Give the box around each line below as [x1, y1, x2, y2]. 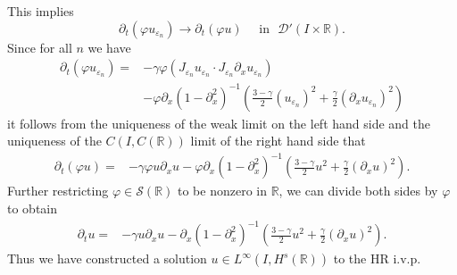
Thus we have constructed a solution [7, 249, 207, 268]
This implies [7, 2, 74, 20]
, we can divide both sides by [278, 181, 438, 200]
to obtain [7, 199, 58, 218]
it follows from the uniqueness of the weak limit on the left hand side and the [7, 113, 431, 132]
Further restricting [7, 181, 109, 200]
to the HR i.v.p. [333, 249, 421, 268]
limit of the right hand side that [190, 131, 366, 150]
